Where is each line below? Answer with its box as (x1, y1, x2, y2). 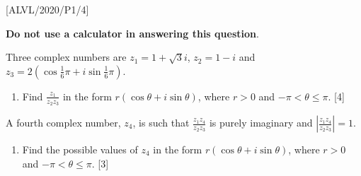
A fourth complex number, (6, 115, 121, 130)
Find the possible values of (22, 142, 138, 157)
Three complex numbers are (6, 49, 127, 64)
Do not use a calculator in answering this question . (6, 25, 259, 40)
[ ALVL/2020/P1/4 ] (6, 2, 89, 16)
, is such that (132, 115, 190, 130)
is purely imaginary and (209, 115, 313, 130)
